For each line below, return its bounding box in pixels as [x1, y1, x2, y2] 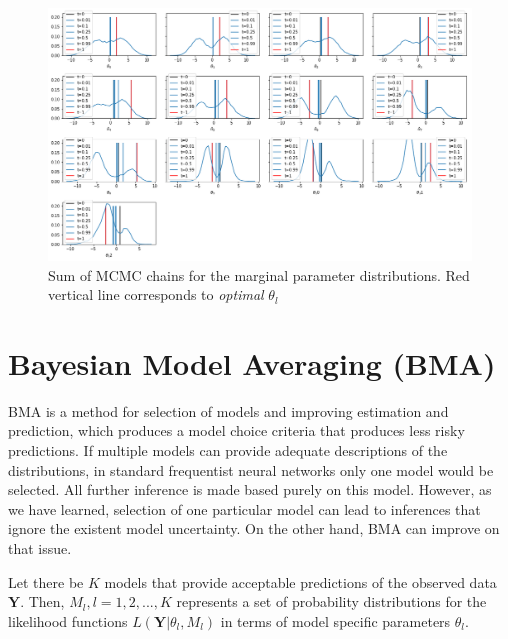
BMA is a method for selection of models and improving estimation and [8, 400, 449, 421]
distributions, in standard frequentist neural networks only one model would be [8, 459, 494, 480]
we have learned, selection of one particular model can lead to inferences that [8, 498, 481, 519]
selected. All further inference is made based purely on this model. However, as [8, 479, 492, 500]
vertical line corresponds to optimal [48, 284, 264, 305]
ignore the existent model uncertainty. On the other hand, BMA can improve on [8, 518, 500, 539]
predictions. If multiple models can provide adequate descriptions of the [8, 440, 448, 461]
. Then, [20, 591, 65, 612]
